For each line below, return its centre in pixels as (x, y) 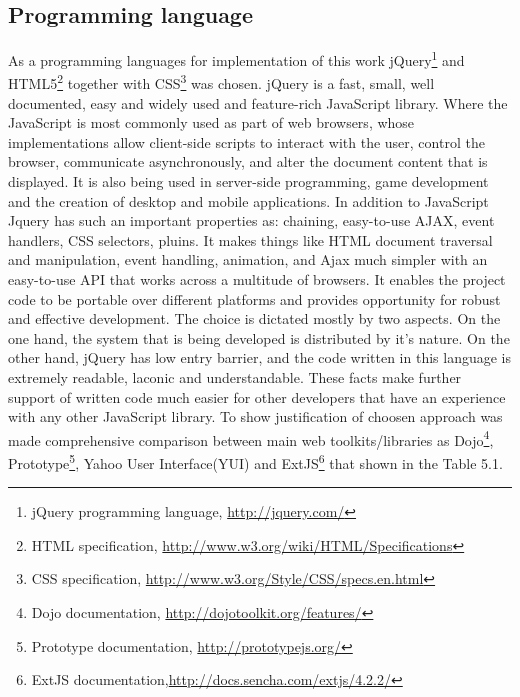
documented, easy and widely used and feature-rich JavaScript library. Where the (258, 102)
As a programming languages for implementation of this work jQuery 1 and (236, 58)
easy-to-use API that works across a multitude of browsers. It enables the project (257, 279)
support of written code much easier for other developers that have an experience (257, 396)
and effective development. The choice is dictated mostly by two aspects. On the (254, 318)
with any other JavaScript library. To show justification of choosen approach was (255, 416)
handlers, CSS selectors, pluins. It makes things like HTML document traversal (250, 239)
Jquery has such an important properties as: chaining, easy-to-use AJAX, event (251, 220)
